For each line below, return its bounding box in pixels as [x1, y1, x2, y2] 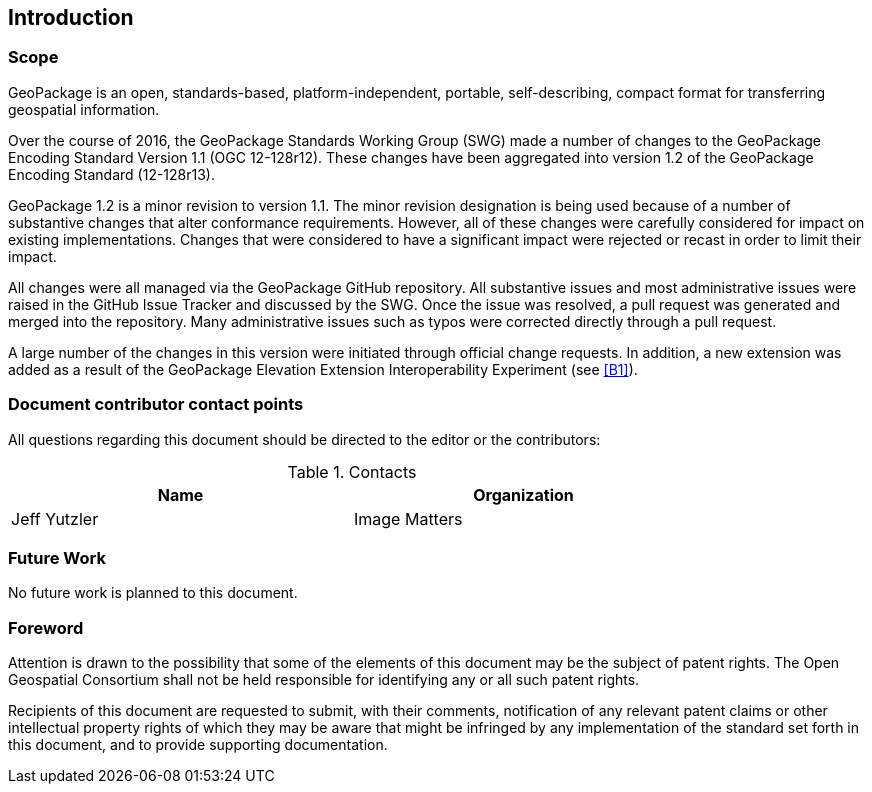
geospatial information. [8, 100, 160, 118]
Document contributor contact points [8, 394, 304, 415]
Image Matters [354, 508, 463, 529]
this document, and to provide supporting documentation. [8, 736, 388, 754]
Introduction [8, 5, 134, 30]
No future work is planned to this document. [8, 584, 298, 602]
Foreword [8, 617, 84, 638]
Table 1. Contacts [287, 461, 417, 482]
